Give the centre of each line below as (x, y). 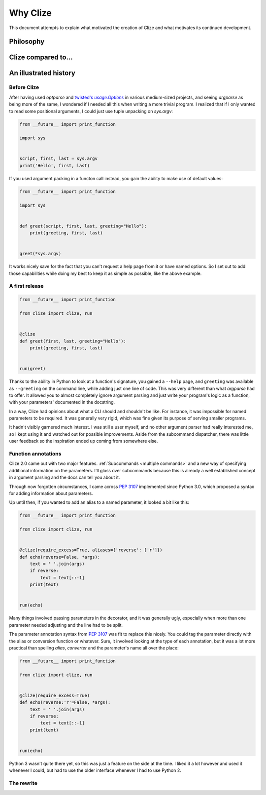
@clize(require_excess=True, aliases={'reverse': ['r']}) (91, 550)
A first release (26, 286)
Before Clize (24, 87)
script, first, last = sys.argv (59, 159)
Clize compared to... (41, 57)
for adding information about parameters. (51, 493)
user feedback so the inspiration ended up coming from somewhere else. (83, 441)
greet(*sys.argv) (40, 254)
